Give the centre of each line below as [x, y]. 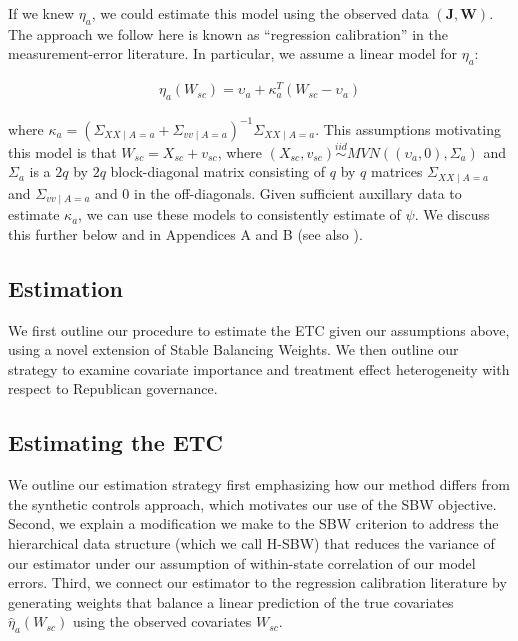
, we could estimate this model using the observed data [260, 13]
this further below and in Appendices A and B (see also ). [185, 233]
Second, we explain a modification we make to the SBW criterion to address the [253, 523]
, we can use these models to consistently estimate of [239, 214]
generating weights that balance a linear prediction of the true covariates [231, 601]
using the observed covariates [162, 621]
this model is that [62, 151]
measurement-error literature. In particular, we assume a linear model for [232, 53]
